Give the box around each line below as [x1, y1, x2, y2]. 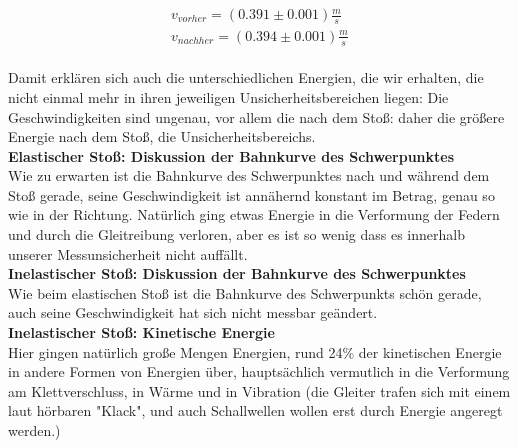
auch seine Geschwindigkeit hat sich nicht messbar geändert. [8, 302, 378, 323]
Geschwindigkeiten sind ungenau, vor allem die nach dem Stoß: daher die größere [8, 106, 505, 127]
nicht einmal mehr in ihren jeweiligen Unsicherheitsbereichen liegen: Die [8, 86, 449, 107]
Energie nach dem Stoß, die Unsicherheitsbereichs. [8, 126, 316, 147]
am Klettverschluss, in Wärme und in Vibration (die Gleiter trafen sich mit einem [8, 380, 511, 401]
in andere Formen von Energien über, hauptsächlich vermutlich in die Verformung [8, 361, 510, 382]
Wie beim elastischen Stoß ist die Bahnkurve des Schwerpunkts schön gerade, [8, 282, 482, 303]
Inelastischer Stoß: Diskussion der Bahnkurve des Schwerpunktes [8, 263, 466, 284]
